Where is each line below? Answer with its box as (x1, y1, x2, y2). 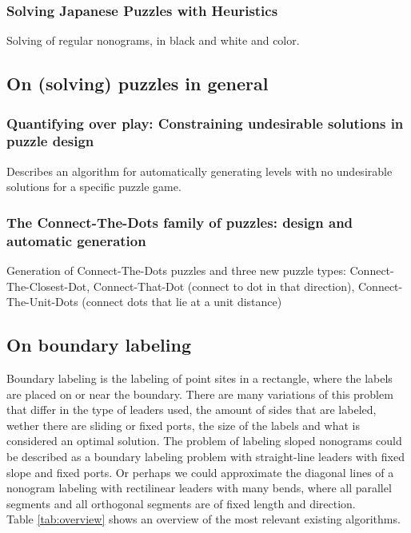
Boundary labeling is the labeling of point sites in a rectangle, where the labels (6, 370, 393, 387)
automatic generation (6, 230, 146, 250)
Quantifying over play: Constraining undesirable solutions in (6, 113, 404, 133)
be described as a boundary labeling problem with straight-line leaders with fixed (6, 448, 405, 465)
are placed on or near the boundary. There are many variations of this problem (6, 385, 393, 402)
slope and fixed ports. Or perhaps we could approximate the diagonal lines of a (6, 463, 394, 480)
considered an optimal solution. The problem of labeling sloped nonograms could (6, 432, 402, 449)
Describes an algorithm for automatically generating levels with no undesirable (6, 162, 393, 179)
